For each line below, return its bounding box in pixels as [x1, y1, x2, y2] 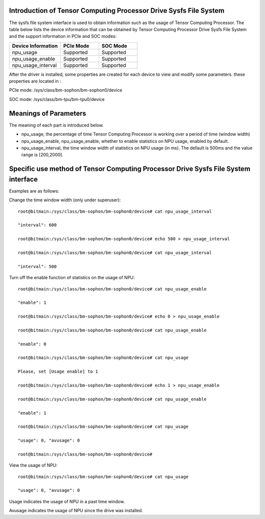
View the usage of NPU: [9, 462, 57, 468]
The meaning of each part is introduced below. [9, 122, 104, 128]
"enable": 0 [18, 341, 47, 347]
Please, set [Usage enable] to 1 [18, 369, 98, 374]
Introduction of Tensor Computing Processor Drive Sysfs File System [9, 6, 225, 15]
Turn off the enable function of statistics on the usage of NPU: [9, 275, 135, 281]
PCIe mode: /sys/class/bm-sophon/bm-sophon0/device [9, 87, 123, 93]
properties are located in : [9, 78, 61, 84]
